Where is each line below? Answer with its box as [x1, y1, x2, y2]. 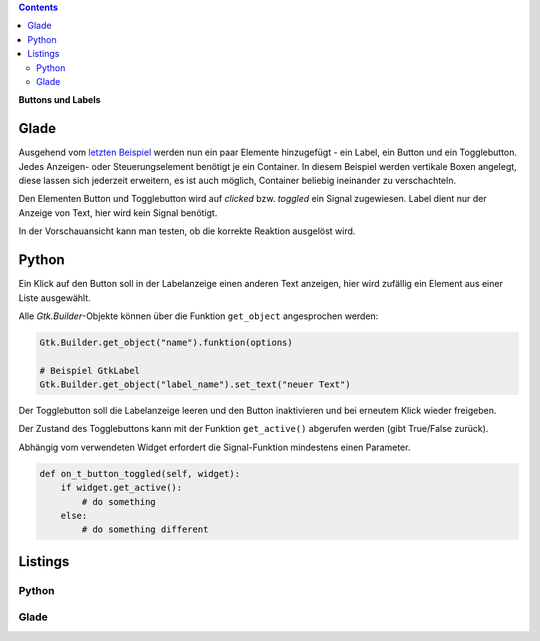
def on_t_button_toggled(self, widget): [39, 468, 240, 479]
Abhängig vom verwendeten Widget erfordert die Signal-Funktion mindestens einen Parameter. [18, 441, 411, 453]
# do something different [81, 524, 209, 535]
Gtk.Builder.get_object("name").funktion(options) [39, 336, 294, 348]
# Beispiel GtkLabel [39, 365, 140, 376]
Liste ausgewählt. [18, 291, 92, 304]
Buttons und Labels [18, 94, 101, 106]
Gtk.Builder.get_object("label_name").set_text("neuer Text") [39, 379, 351, 390]
